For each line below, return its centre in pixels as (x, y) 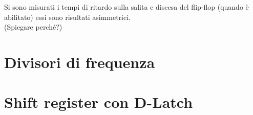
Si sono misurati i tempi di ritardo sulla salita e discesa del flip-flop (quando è (126, 7)
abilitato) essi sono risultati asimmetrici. (68, 17)
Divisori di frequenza (80, 62)
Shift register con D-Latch (99, 102)
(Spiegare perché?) (33, 27)
